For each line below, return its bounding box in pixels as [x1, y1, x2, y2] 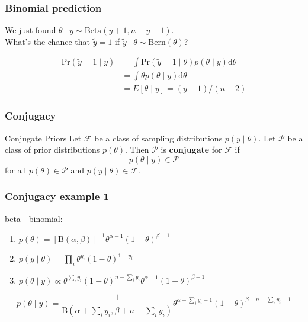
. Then [125, 143, 149, 156]
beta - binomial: [5, 212, 63, 224]
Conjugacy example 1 [5, 189, 110, 204]
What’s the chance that [5, 35, 90, 47]
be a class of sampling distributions [94, 131, 223, 144]
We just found [5, 24, 56, 36]
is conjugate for [161, 143, 222, 156]
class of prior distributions [5, 143, 100, 156]
